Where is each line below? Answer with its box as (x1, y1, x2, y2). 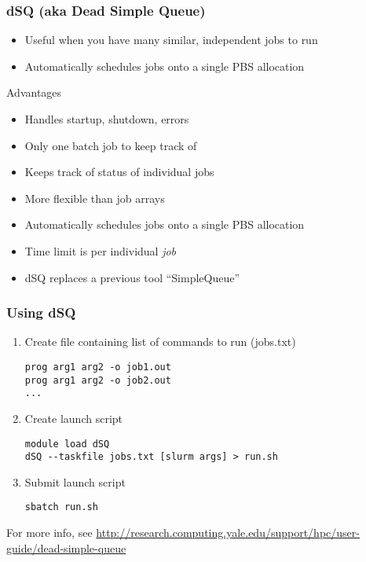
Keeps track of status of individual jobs (24, 163, 214, 180)
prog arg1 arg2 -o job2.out (24, 374, 171, 386)
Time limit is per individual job (24, 242, 177, 259)
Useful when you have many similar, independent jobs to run (24, 31, 318, 48)
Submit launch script (24, 473, 126, 490)
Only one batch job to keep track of (24, 137, 197, 153)
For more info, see (6, 524, 93, 541)
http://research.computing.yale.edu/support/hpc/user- (96, 524, 360, 541)
